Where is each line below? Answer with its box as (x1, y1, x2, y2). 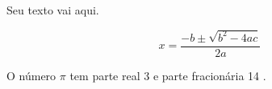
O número (6, 67, 56, 83)
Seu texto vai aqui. (6, 2, 99, 18)
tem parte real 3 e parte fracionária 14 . (69, 67, 266, 83)
